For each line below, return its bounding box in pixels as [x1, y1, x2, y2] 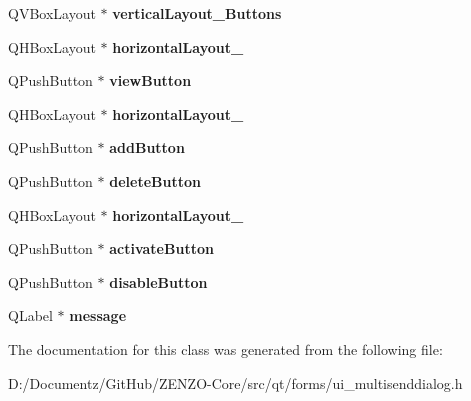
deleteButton [109, 170, 201, 191]
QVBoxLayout [8, 3, 96, 23]
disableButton [109, 271, 208, 292]
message [69, 305, 127, 326]
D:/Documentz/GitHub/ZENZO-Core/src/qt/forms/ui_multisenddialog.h [8, 372, 463, 393]
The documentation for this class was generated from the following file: [8, 338, 443, 359]
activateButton [109, 238, 214, 259]
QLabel [8, 305, 53, 326]
